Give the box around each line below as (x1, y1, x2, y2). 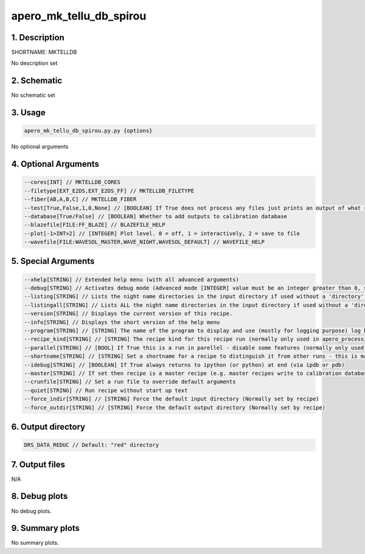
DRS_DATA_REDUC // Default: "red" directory (24, 442, 159, 449)
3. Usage (11, 107, 46, 118)
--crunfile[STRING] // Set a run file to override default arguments (24, 378, 236, 385)
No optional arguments (11, 143, 69, 151)
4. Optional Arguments (11, 159, 100, 169)
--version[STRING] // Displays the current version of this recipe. (24, 310, 233, 317)
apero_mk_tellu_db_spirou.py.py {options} (24, 127, 153, 134)
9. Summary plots (11, 523, 80, 533)
